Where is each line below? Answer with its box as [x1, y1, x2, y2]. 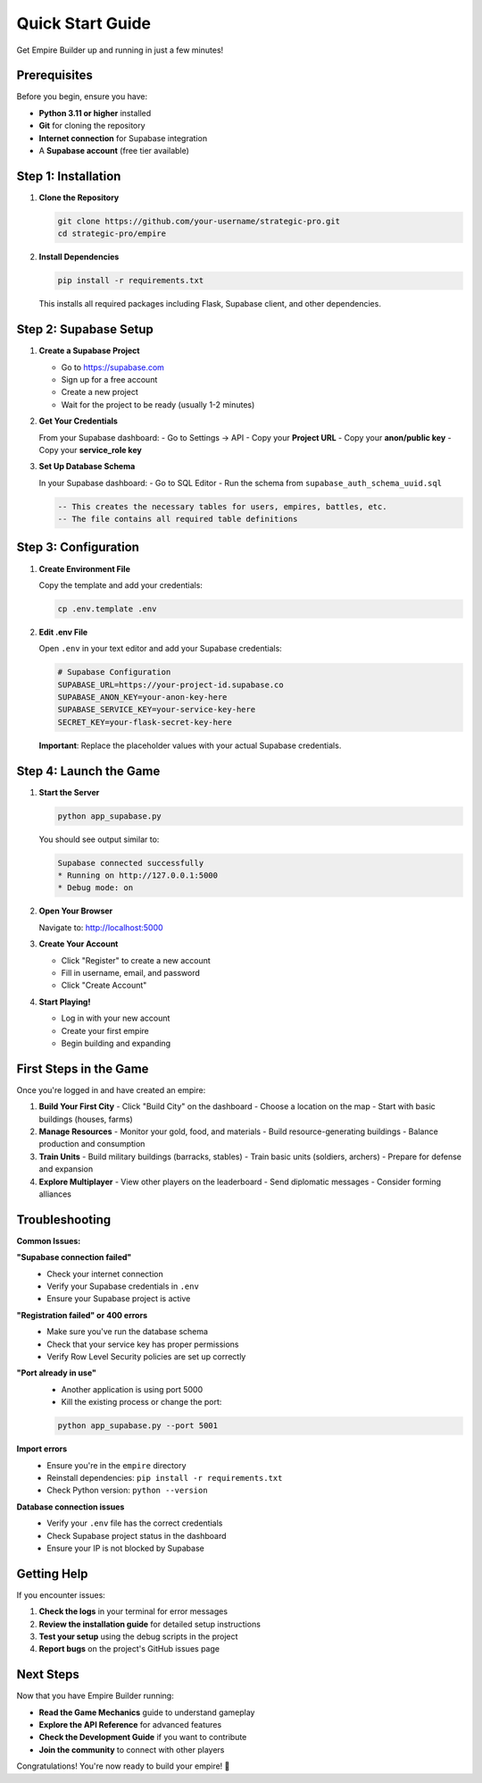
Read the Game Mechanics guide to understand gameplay [38, 1707, 255, 1718]
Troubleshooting [16, 1212, 112, 1227]
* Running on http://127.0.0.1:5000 [57, 870, 219, 880]
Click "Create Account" [61, 980, 147, 991]
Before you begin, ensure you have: [16, 91, 147, 102]
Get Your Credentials [38, 416, 118, 426]
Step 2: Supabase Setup [16, 322, 154, 337]
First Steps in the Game [16, 1061, 149, 1076]
